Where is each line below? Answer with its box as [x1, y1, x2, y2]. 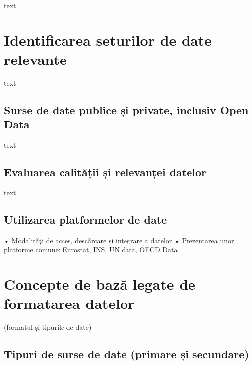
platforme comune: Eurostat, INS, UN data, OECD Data [4, 244, 178, 255]
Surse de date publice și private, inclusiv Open [4, 102, 249, 117]
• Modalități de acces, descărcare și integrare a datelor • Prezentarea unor [4, 235, 234, 245]
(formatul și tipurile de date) [4, 322, 92, 332]
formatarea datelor [4, 293, 135, 313]
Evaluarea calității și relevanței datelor [4, 164, 206, 180]
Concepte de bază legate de [4, 274, 195, 294]
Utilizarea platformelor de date [4, 211, 167, 227]
